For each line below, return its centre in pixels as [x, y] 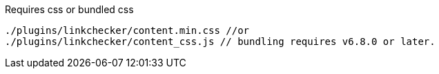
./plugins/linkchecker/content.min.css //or [127, 30]
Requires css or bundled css [69, 9]
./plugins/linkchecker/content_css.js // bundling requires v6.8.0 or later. [220, 41]
